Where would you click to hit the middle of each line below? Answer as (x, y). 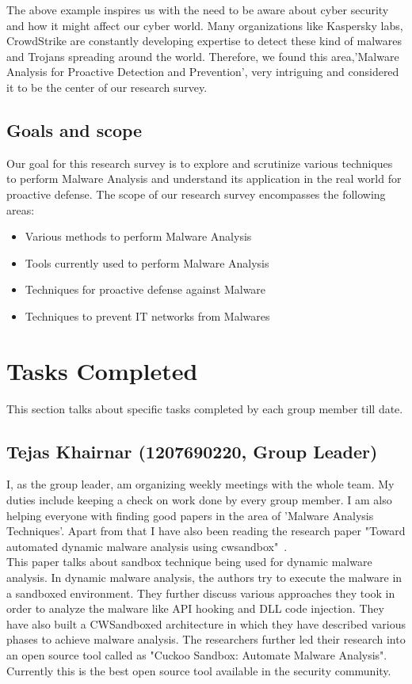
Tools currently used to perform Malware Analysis (147, 262)
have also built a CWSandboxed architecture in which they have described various (206, 623)
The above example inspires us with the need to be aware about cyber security (198, 9)
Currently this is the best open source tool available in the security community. (199, 670)
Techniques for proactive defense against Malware (145, 289)
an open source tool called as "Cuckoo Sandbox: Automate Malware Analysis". (197, 654)
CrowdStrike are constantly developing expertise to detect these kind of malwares (204, 41)
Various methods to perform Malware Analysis (138, 236)
